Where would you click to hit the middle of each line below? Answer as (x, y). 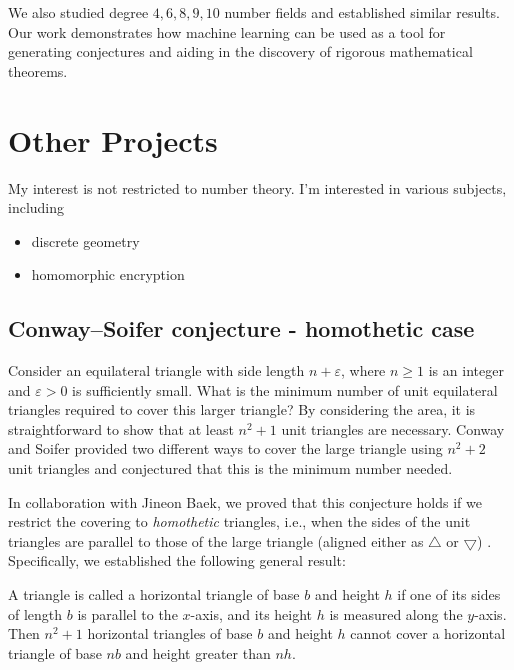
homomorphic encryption (108, 274)
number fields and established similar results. (362, 12)
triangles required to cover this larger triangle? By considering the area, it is (242, 409)
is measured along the (396, 613)
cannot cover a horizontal (428, 633)
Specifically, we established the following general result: (177, 560)
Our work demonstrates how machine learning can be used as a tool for (227, 31)
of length (35, 613)
